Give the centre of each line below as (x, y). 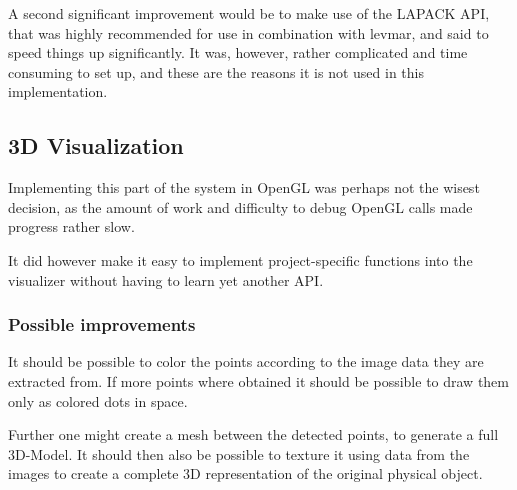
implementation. (58, 91)
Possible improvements (102, 324)
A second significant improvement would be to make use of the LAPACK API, (249, 13)
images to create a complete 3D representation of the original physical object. (245, 473)
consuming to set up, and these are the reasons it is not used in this (216, 71)
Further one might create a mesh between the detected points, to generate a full (253, 434)
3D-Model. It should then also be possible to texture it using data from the (239, 453)
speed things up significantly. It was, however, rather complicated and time (238, 52)
